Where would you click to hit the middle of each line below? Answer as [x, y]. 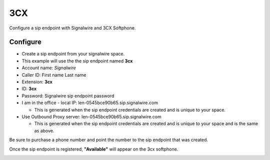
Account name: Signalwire [49, 68]
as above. [44, 131]
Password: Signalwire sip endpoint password [68, 96]
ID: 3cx [29, 89]
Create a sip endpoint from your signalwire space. [73, 54]
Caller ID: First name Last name [54, 75]
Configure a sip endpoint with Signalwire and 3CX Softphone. [72, 28]
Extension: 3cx [37, 82]
